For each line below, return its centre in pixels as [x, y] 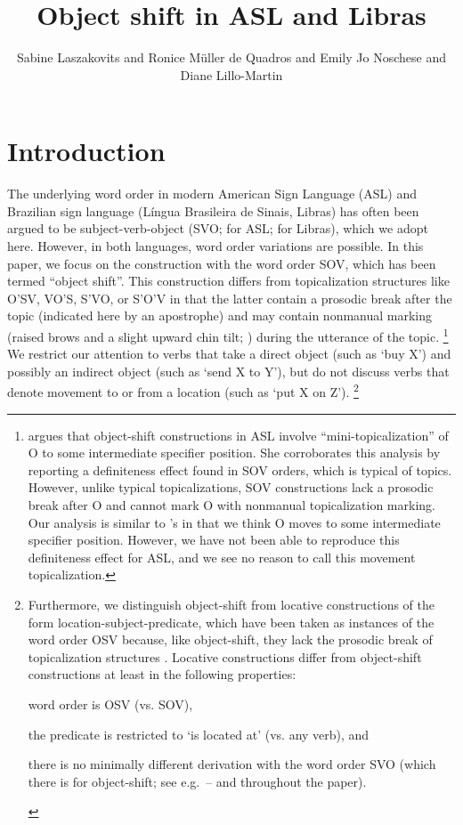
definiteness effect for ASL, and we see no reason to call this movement [222, 557]
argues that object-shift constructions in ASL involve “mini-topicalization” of [238, 435]
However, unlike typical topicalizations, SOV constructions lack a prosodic [231, 487]
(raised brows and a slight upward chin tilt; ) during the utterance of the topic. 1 [228, 335]
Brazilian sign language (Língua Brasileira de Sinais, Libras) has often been [213, 210]
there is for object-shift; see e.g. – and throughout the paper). [197, 781]
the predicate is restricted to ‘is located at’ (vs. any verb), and [199, 734]
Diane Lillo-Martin [231, 74]
